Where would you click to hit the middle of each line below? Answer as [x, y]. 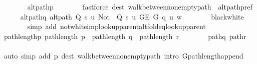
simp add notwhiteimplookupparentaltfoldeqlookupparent [116, 26]
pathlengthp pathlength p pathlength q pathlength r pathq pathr [125, 36]
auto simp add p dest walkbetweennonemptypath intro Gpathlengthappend [123, 55]
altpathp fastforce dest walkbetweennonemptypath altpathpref [140, 6]
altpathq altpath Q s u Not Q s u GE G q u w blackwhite [132, 16]
